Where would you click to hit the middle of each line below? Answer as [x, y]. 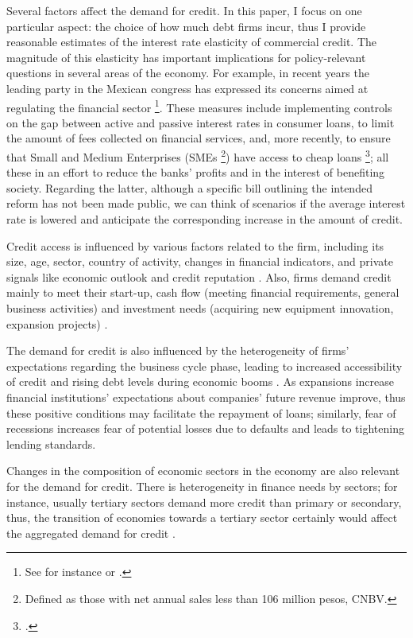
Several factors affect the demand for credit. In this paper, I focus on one [184, 10]
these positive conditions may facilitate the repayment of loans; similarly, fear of [201, 412]
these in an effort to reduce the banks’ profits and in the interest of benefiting [196, 172]
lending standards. [51, 443]
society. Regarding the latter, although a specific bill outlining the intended [189, 187]
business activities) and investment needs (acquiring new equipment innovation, [200, 308]
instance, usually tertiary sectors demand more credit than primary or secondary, [204, 502]
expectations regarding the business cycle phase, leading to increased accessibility [205, 366]
